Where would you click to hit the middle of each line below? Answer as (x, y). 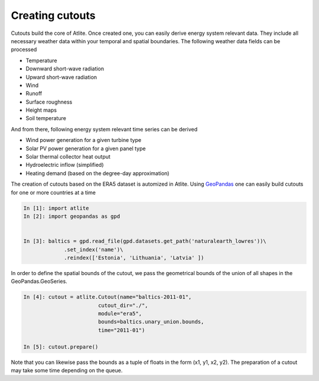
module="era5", (120, 314)
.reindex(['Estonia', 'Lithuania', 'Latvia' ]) (134, 258)
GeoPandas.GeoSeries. (39, 282)
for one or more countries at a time (53, 192)
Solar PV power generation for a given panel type (86, 148)
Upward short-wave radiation (61, 77)
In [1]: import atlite (56, 208)
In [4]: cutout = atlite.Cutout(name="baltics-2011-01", (108, 297)
